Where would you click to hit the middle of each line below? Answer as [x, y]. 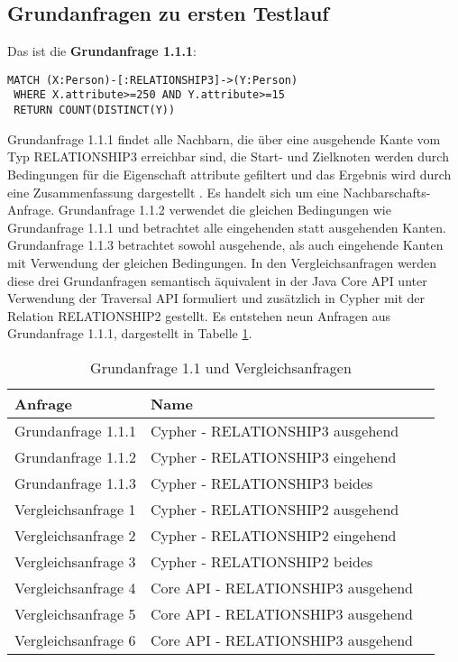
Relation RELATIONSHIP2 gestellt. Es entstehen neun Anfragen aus [199, 315]
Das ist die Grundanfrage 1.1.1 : [102, 51]
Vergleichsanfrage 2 [75, 535]
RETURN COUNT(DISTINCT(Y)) [95, 110]
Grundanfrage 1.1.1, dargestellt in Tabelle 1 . [130, 333]
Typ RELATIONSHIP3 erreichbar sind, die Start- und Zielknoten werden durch [228, 156]
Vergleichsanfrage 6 [75, 639]
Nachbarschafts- [387, 192]
